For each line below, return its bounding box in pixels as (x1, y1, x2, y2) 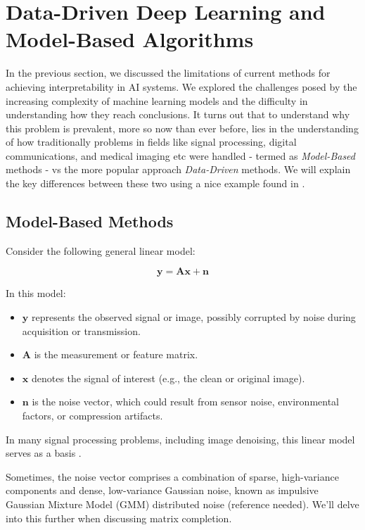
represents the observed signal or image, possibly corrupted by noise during (31, 310, 356, 324)
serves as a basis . (6, 446, 82, 460)
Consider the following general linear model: (6, 243, 196, 258)
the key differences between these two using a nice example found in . (6, 176, 305, 191)
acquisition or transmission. (22, 323, 141, 338)
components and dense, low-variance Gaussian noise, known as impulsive (6, 483, 319, 498)
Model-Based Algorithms (6, 25, 254, 53)
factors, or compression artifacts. (22, 408, 163, 423)
